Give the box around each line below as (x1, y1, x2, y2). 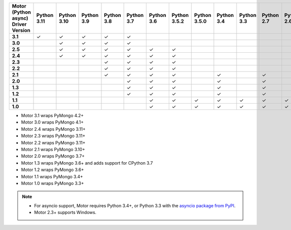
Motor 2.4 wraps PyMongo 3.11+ (21, 126, 86, 132)
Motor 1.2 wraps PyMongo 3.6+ (21, 167, 84, 173)
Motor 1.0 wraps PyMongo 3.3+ (21, 180, 84, 186)
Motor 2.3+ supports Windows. (34, 210, 97, 215)
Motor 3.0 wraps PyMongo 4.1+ (21, 119, 84, 125)
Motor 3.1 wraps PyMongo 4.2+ (21, 113, 84, 118)
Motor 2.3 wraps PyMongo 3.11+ (21, 133, 86, 139)
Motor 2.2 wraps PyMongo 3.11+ (21, 139, 86, 145)
